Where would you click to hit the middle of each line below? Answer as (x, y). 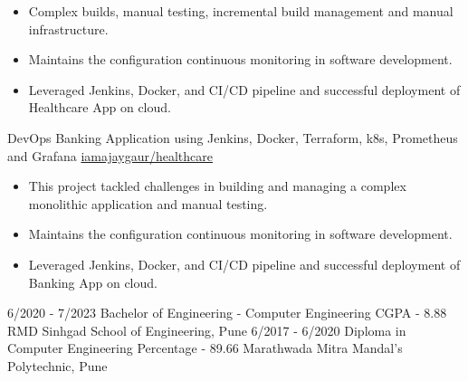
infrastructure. (68, 29)
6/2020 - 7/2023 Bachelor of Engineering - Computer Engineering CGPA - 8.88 (227, 313)
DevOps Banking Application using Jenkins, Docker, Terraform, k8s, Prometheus (233, 137)
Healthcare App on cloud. (100, 107)
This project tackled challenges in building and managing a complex (217, 186)
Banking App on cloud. (93, 282)
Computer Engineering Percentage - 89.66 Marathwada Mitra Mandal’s (205, 348)
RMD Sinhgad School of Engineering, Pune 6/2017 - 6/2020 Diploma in (207, 330)
